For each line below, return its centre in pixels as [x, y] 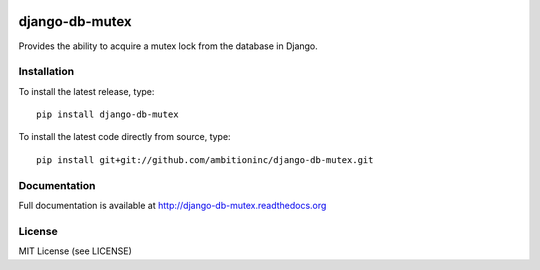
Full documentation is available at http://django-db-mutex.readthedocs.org [172, 205]
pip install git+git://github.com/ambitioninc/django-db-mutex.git [205, 159]
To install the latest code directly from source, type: [124, 137]
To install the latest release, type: [86, 91]
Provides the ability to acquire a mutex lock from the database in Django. [168, 46]
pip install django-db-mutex [107, 114]
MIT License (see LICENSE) [75, 251]
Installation [46, 72]
